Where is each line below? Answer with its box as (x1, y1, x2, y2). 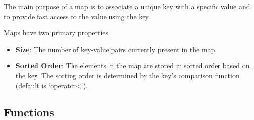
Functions (4, 104, 54, 119)
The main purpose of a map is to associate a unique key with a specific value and (4, 1, 250, 11)
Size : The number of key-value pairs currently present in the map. (15, 44, 217, 54)
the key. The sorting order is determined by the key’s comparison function (15, 70, 240, 80)
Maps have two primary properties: (4, 28, 110, 38)
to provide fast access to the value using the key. (4, 11, 150, 21)
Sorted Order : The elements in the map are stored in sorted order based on (15, 60, 250, 71)
